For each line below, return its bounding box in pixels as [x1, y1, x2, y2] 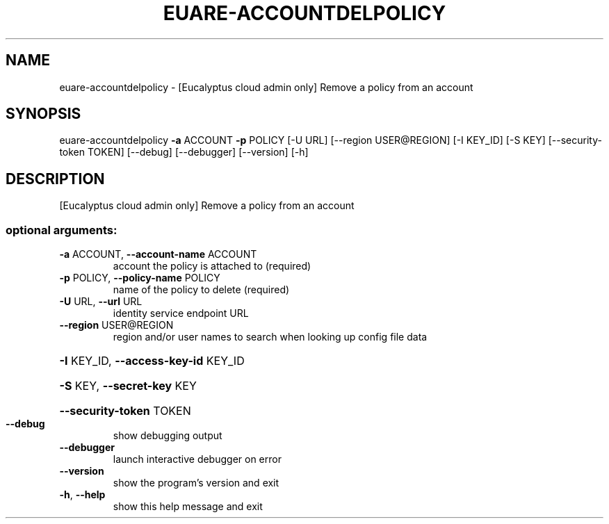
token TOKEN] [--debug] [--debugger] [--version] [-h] [59, 146, 309, 158]
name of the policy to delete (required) [113, 284, 290, 296]
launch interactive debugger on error [113, 453, 282, 466]
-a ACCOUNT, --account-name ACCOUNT [59, 248, 257, 261]
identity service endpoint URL [113, 307, 249, 320]
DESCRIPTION [6, 170, 105, 188]
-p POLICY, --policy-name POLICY [59, 272, 220, 284]
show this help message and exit [113, 500, 263, 513]
